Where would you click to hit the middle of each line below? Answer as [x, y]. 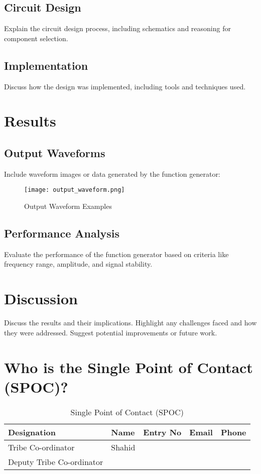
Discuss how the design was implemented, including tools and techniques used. [125, 86]
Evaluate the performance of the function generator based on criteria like [116, 254]
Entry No [162, 432]
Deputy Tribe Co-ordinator [56, 461]
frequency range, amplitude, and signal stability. [78, 264]
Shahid [123, 447]
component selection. [36, 38]
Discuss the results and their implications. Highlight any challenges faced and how [130, 323]
